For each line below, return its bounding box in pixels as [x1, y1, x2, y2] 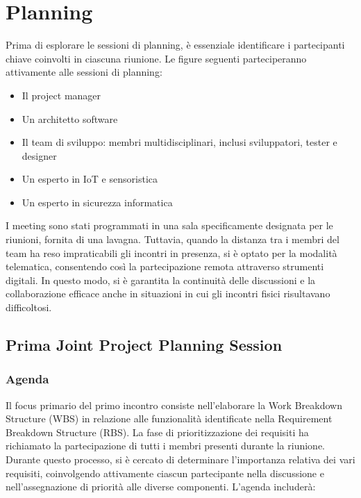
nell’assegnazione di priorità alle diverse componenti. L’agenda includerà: [6, 479, 316, 494]
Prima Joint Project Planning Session [6, 334, 283, 356]
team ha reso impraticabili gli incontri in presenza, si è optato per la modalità [6, 245, 337, 260]
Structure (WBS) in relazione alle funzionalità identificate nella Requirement [6, 411, 333, 426]
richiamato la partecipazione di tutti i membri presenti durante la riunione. [6, 438, 326, 453]
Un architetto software [22, 111, 118, 126]
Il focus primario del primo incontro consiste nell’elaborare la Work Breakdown [6, 397, 342, 412]
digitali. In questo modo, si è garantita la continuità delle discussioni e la [6, 272, 316, 287]
